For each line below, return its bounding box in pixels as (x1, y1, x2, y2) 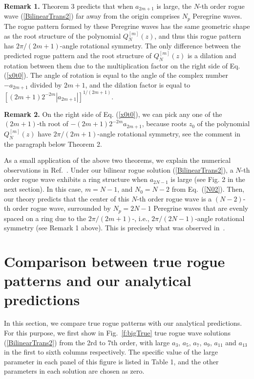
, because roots (142, 118, 187, 129)
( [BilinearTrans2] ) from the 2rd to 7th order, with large (4, 337, 170, 347)
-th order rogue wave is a (137, 193, 212, 203)
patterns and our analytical (4, 270, 191, 290)
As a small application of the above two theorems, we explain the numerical (4, 155, 231, 165)
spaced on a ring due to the (4, 213, 86, 223)
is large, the (156, 1, 192, 11)
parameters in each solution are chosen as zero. (4, 366, 145, 376)
